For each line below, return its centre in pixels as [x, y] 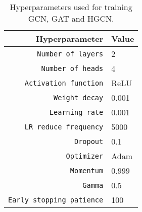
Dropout [89, 141]
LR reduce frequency [64, 127]
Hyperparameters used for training [71, 7]
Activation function [64, 83]
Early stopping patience [56, 200]
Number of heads [72, 68]
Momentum [87, 170]
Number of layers [70, 54]
